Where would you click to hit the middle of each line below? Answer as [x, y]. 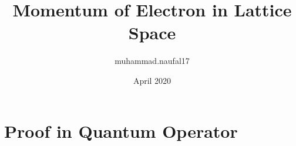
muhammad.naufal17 [152, 61]
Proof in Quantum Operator [121, 130]
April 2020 [152, 80]
